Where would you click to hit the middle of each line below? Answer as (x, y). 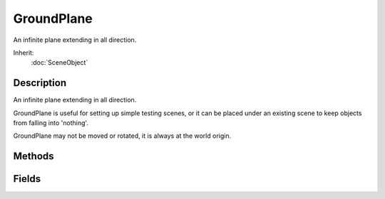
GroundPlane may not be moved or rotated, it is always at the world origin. (122, 136)
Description (40, 83)
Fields (27, 179)
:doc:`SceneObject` (60, 63)
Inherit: (24, 53)
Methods (34, 156)
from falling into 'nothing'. (51, 123)
